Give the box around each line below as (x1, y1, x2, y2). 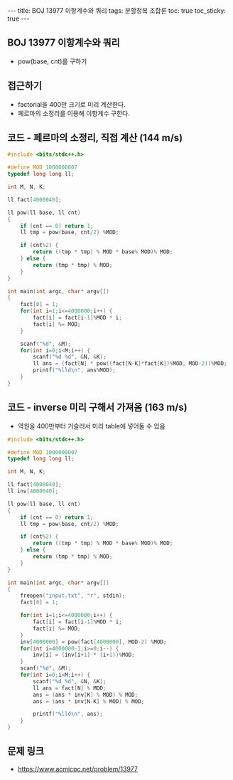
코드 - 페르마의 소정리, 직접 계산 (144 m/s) (7, 132, 183, 144)
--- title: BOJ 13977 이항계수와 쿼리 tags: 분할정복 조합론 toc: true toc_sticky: (7, 6, 226, 15)
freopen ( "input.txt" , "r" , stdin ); (20, 592, 126, 599)
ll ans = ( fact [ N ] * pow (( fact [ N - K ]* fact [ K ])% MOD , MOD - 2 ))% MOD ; (33, 360, 227, 367)
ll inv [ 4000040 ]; (7, 487, 59, 495)
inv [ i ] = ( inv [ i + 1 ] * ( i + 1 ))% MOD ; (33, 651, 135, 659)
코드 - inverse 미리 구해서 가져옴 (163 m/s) (7, 401, 188, 413)
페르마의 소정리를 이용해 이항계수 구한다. (17, 109, 130, 117)
